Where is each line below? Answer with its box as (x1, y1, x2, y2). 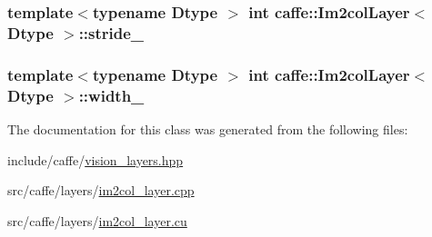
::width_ (78, 84, 145, 106)
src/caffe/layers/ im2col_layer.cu (7, 211, 187, 230)
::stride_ (78, 21, 145, 44)
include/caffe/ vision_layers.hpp (7, 150, 184, 169)
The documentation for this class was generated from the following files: (7, 119, 408, 138)
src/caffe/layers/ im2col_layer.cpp (7, 181, 195, 200)
